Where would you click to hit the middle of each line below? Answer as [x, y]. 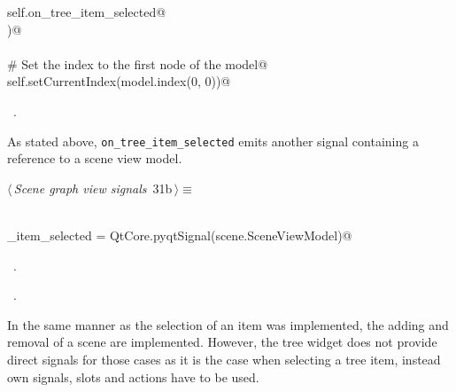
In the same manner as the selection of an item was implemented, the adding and [228, 324]
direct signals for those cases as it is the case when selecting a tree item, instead [224, 359]
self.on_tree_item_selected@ [87, 12]
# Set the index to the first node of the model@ [138, 63]
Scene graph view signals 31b [93, 188]
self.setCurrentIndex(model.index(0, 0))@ [119, 81]
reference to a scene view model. [95, 158]
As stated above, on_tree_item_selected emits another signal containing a [213, 141]
